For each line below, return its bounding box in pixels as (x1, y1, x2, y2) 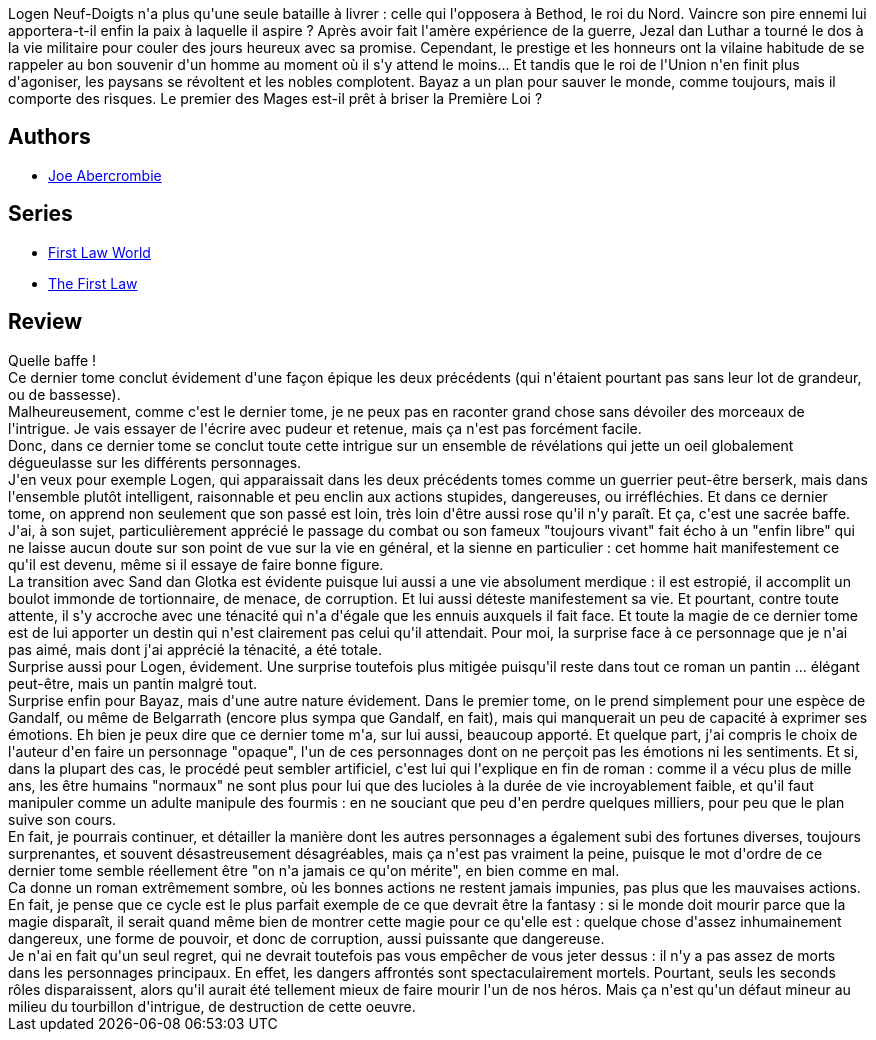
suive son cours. (8, 810, 117, 828)
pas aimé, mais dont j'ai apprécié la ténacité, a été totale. (8, 640, 382, 658)
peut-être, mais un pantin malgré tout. (8, 674, 257, 692)
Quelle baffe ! (8, 351, 97, 369)
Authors (8, 124, 91, 150)
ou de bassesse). (8, 385, 121, 403)
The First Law (48, 274, 138, 292)
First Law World (48, 243, 151, 261)
